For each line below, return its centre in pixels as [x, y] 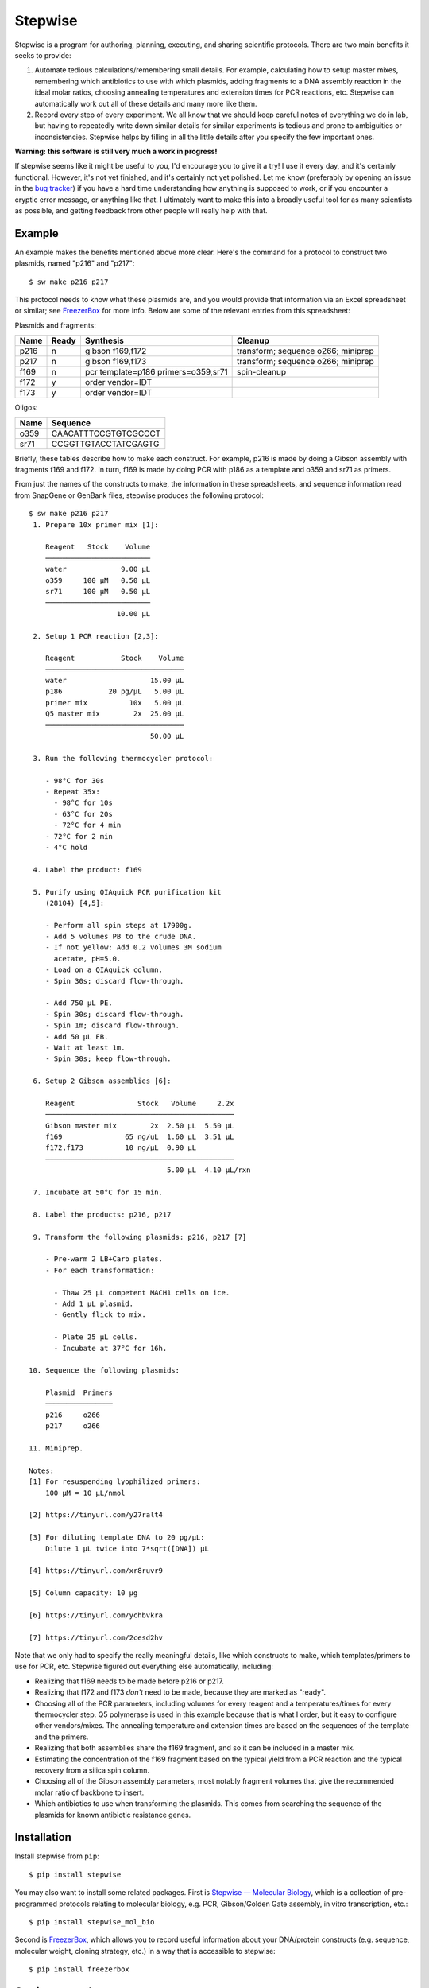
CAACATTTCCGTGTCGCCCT [106, 433]
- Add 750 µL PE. [79, 1003]
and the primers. [62, 1737]
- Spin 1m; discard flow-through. [112, 1025]
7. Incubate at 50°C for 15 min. [98, 1192]
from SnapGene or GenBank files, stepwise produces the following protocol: [139, 495]
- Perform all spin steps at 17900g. [118, 925]
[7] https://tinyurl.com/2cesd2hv [96, 1637]
